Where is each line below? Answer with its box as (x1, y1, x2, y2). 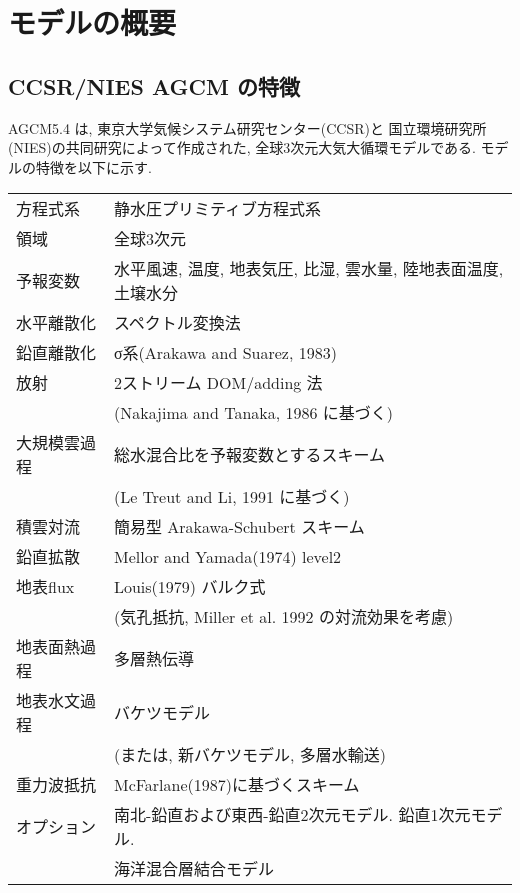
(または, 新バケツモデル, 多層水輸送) (113, 743, 386, 767)
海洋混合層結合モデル (113, 857, 274, 881)
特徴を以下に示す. (35, 156, 152, 177)
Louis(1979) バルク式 (113, 575, 266, 599)
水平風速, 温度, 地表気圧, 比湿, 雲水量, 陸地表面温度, (113, 257, 504, 281)
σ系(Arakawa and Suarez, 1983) (113, 341, 337, 365)
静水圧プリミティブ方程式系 (113, 197, 321, 221)
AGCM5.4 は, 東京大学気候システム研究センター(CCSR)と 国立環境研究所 (8, 117, 487, 138)
